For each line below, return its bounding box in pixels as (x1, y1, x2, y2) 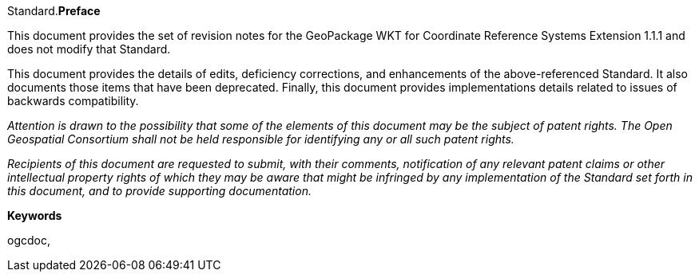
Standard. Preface (7, 4, 101, 18)
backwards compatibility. (7, 94, 139, 108)
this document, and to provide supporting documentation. (7, 184, 312, 198)
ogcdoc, (7, 233, 50, 247)
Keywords (7, 209, 62, 222)
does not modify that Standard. (7, 42, 171, 56)
